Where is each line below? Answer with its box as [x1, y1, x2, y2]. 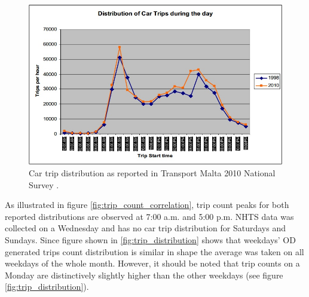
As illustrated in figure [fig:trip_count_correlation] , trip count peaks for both [5, 198, 289, 211]
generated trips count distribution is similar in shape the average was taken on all [5, 245, 304, 258]
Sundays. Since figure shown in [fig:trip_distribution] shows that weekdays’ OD [5, 234, 296, 246]
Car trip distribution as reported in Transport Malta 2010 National [29, 167, 276, 179]
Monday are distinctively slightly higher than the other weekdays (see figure [5, 268, 283, 281]
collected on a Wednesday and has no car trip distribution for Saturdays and [5, 222, 286, 234]
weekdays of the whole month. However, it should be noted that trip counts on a [5, 257, 300, 270]
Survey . [29, 178, 59, 191]
